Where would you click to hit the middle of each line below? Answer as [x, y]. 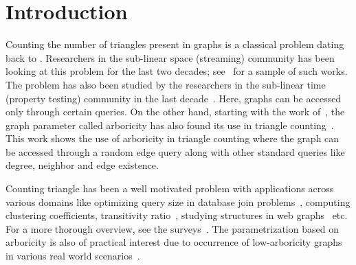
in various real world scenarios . [73, 256]
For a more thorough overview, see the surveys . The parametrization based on [172, 228]
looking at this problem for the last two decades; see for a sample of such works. [177, 71]
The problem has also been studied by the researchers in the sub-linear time [166, 84]
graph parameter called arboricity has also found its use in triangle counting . [170, 125]
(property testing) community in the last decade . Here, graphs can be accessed [174, 98]
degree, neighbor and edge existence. [82, 165]
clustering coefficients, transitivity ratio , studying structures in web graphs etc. [177, 215]
